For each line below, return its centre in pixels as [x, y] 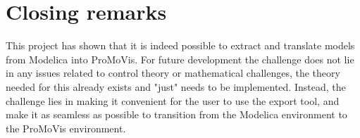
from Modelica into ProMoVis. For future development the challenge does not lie [180, 59]
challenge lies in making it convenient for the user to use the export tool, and [173, 100]
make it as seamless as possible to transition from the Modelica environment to [176, 114]
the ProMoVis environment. [66, 128]
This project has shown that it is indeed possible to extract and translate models [180, 45]
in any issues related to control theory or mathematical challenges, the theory [173, 73]
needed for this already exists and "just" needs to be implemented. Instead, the [176, 86]
